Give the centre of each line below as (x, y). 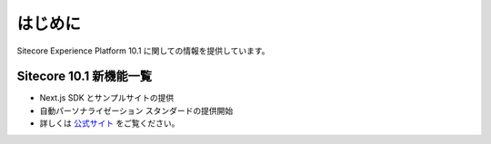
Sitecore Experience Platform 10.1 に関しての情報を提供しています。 (143, 51)
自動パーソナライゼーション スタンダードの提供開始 (136, 110)
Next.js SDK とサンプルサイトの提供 (107, 98)
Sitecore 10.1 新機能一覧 (84, 77)
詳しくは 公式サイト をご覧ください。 (110, 123)
